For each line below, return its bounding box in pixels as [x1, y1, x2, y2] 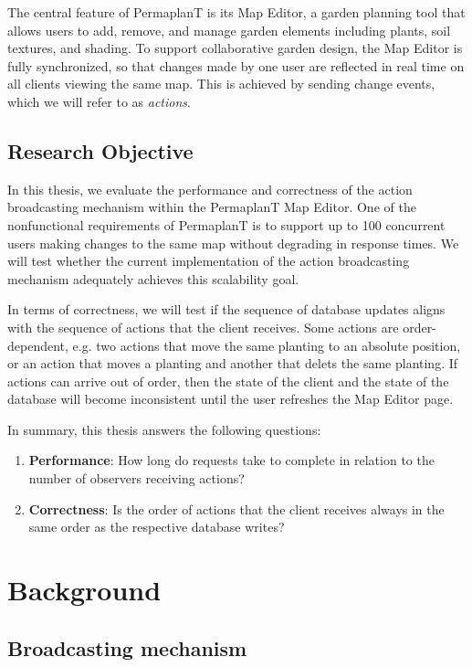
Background [7, 571, 162, 609]
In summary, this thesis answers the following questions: [7, 419, 321, 439]
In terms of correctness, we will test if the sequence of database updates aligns [7, 300, 446, 319]
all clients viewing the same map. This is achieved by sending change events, [7, 74, 435, 93]
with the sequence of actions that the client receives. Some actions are [7, 317, 399, 336]
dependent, [7, 335, 68, 355]
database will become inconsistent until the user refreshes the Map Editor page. [7, 389, 454, 408]
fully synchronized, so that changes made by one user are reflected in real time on [7, 56, 465, 75]
